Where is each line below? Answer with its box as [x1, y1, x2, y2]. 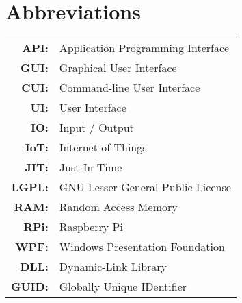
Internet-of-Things [59, 139, 147, 156]
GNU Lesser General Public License [59, 179, 231, 195]
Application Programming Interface [59, 40, 230, 56]
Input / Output [59, 119, 134, 136]
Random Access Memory [59, 199, 178, 215]
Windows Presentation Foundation [59, 239, 225, 255]
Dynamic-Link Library [59, 258, 167, 275]
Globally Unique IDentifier [59, 278, 187, 295]
